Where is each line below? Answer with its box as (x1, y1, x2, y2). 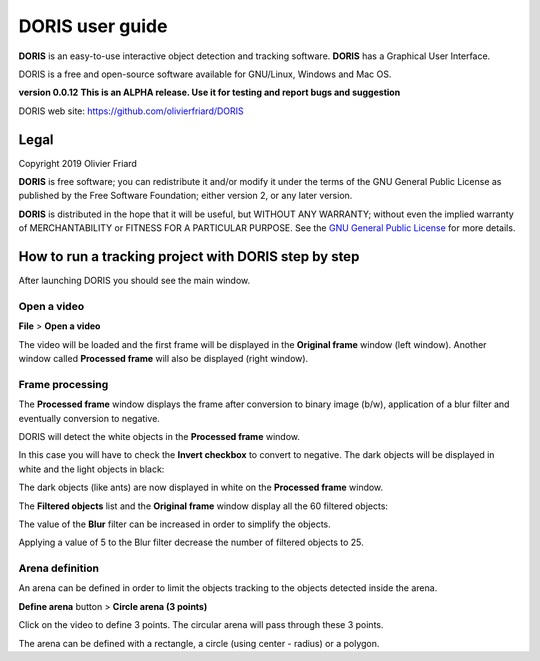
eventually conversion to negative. (18, 412, 160, 424)
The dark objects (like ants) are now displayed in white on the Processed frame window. (18, 481, 384, 494)
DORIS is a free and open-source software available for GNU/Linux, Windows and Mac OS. (18, 68, 392, 80)
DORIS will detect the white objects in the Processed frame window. (18, 430, 300, 442)
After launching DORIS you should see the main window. (18, 275, 251, 287)
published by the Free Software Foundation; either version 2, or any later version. (18, 190, 353, 202)
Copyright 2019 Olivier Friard (18, 157, 137, 169)
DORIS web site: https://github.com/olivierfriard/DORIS (18, 105, 244, 117)
